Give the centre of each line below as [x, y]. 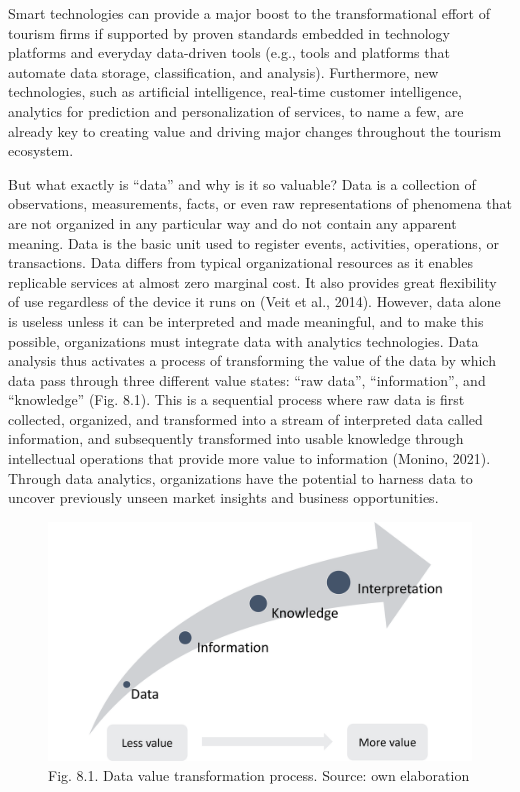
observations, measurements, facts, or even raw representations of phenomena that [260, 203]
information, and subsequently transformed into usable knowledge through [236, 438]
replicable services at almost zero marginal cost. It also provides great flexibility [252, 281]
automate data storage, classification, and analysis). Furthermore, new [223, 71]
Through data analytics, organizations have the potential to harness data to [240, 477]
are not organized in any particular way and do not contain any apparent [232, 222]
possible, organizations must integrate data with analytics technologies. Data [243, 340]
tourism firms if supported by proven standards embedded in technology [229, 32]
